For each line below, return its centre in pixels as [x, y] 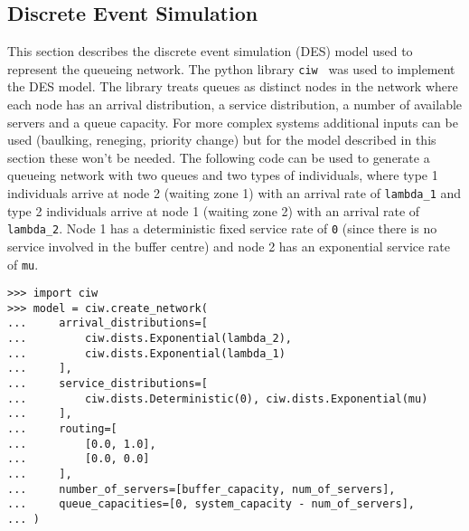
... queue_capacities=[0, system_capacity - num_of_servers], [211, 504]
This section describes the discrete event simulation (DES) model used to [210, 51]
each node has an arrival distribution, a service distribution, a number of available [235, 104]
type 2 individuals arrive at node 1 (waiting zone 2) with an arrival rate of [214, 210]
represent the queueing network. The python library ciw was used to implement [231, 68]
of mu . [23, 264]
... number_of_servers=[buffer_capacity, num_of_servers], [202, 489]
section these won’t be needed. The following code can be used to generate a [219, 157]
